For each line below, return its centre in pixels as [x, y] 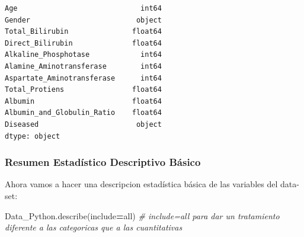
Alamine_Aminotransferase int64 [83, 66]
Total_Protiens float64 [83, 90]
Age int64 [83, 8]
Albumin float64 [83, 101]
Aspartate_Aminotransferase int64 [83, 78]
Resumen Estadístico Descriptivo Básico [103, 162]
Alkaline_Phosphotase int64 [83, 55]
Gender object [83, 20]
